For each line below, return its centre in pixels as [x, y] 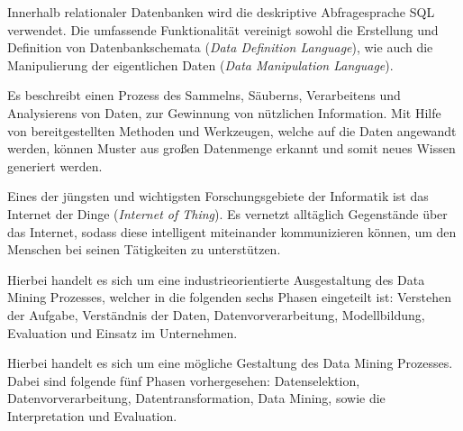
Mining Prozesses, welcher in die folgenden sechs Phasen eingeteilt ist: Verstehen [230, 297]
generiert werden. [55, 165]
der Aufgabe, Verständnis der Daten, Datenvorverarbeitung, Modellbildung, [216, 314]
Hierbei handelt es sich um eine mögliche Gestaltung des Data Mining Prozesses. [230, 363]
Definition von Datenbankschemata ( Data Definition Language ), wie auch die [220, 47]
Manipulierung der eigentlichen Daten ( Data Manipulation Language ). [200, 64]
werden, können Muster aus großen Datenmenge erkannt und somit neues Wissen [231, 148]
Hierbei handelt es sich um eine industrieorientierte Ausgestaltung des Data [216, 279]
